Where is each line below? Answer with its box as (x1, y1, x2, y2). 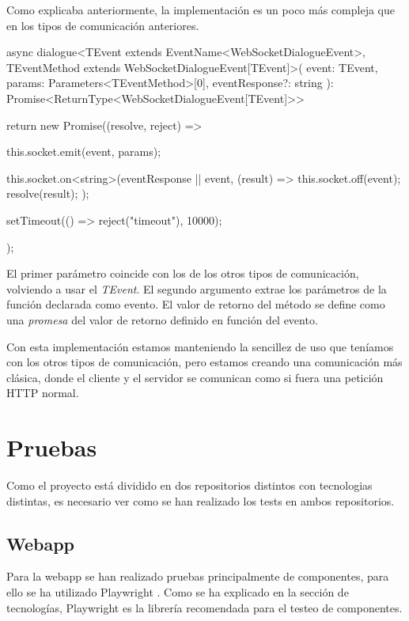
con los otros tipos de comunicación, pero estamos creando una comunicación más (6, 354, 403, 370)
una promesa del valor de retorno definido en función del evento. (6, 311, 318, 328)
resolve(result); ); (6, 185, 89, 202)
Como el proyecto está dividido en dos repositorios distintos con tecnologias (6, 477, 373, 493)
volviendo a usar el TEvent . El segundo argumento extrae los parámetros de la (6, 280, 387, 297)
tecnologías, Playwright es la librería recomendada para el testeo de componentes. (6, 599, 403, 615)
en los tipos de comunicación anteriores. (6, 17, 199, 33)
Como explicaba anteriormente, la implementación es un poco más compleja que (6, 2, 395, 17)
